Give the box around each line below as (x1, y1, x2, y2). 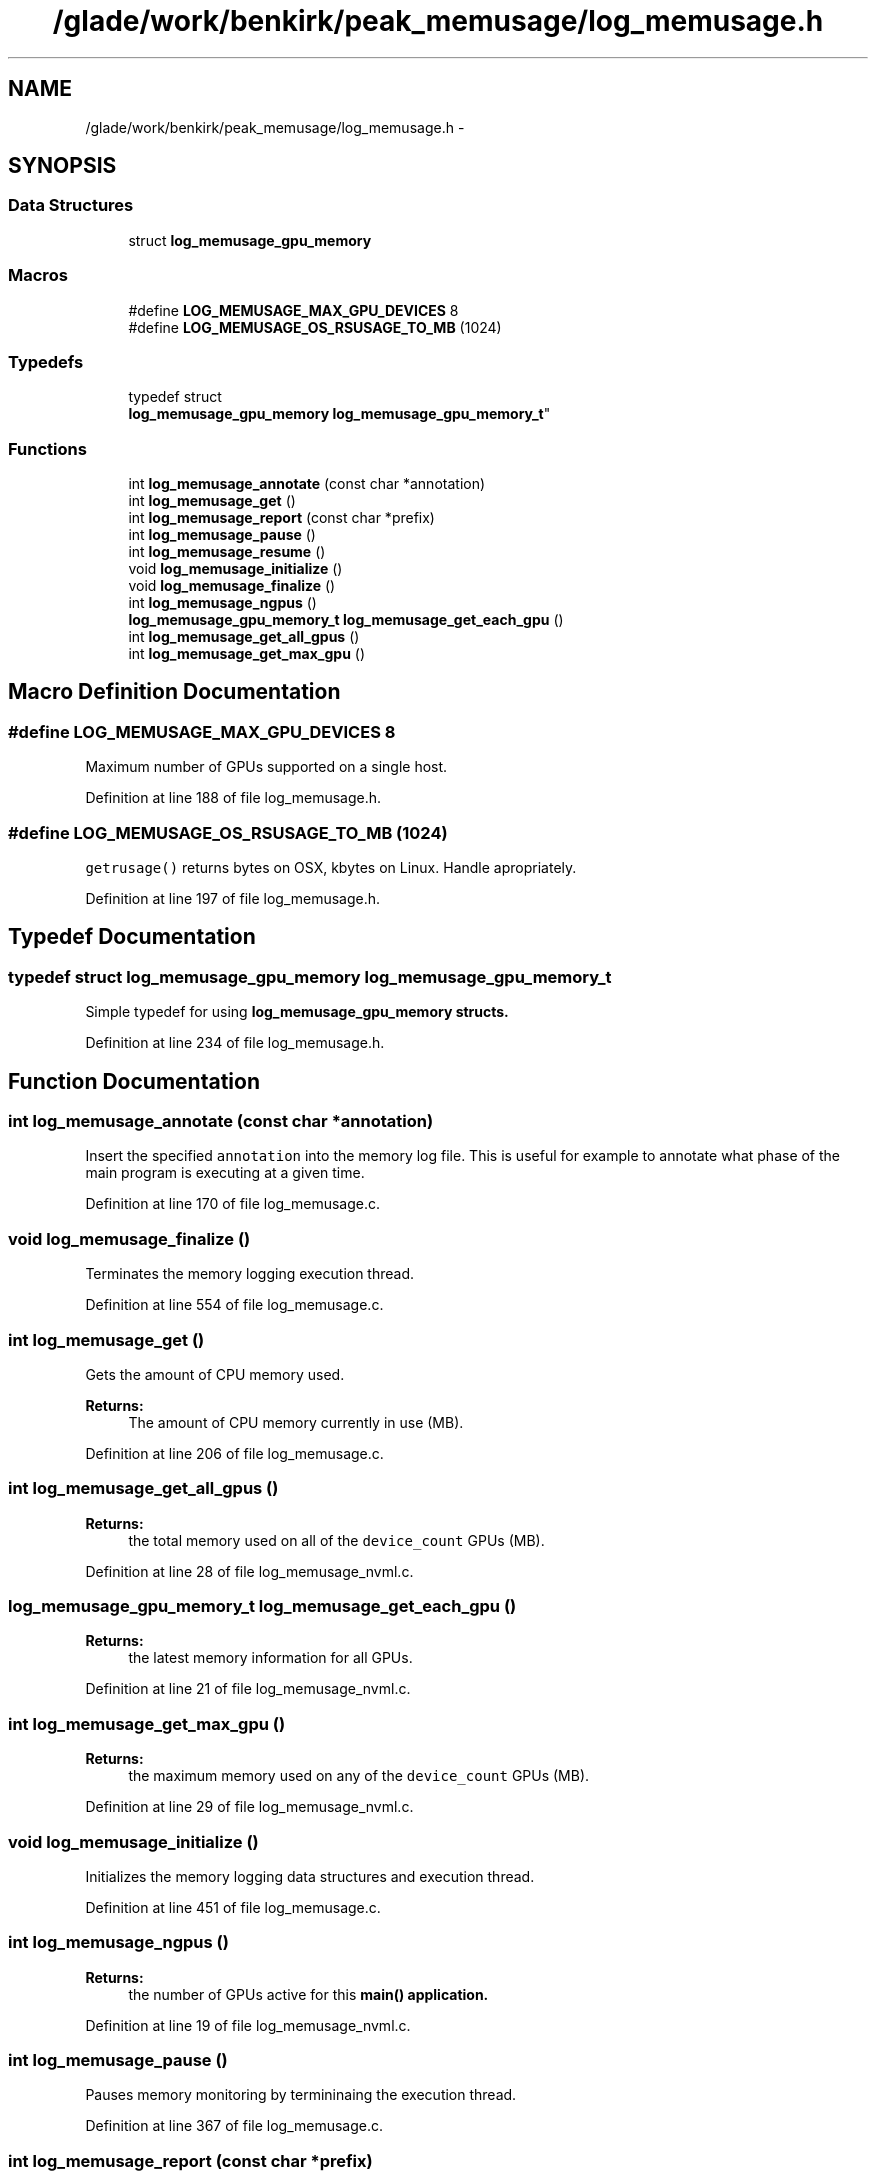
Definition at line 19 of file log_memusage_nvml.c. (85, 2016, 411, 2034)
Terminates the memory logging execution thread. (85, 1265, 415, 1283)
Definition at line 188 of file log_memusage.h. (85, 789, 382, 807)
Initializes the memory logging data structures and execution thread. (85, 1867, 535, 1885)
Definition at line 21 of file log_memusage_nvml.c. (85, 1680, 411, 1698)
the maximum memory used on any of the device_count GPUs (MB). (128, 1767, 590, 1785)
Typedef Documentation (8, 924, 256, 950)
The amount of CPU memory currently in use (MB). (128, 1413, 464, 1431)
